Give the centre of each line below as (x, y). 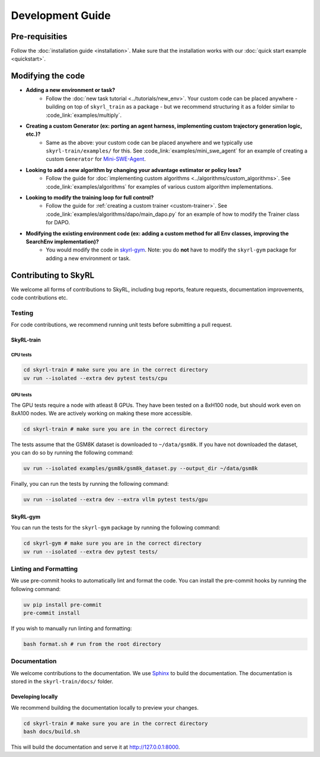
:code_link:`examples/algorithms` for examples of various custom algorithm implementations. (159, 186)
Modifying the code (48, 76)
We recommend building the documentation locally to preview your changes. (105, 707)
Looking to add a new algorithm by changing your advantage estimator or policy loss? (134, 170)
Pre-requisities (39, 36)
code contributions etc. (39, 298)
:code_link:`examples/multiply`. (84, 115)
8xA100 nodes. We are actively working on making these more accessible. (102, 413)
